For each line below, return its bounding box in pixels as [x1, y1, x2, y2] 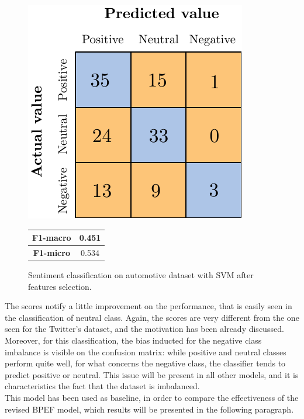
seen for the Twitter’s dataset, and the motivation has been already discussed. [5, 323, 284, 335]
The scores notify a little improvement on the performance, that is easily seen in [5, 300, 292, 312]
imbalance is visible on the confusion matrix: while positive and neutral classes [5, 345, 286, 358]
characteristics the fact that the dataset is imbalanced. [5, 380, 200, 392]
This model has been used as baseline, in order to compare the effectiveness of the [5, 391, 299, 403]
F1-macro [32, 231, 71, 244]
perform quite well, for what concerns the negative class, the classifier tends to [5, 357, 286, 369]
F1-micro [33, 246, 70, 258]
